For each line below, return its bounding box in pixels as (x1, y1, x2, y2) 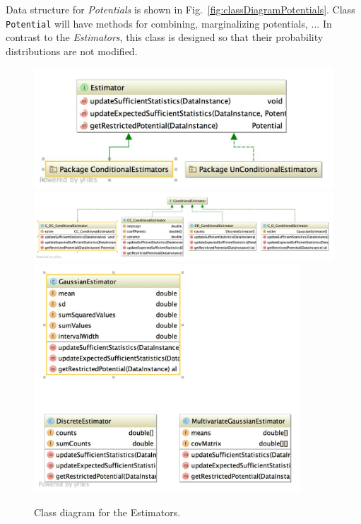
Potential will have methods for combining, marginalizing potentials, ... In (6, 16, 332, 30)
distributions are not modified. (6, 43, 138, 58)
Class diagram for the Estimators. (34, 504, 181, 519)
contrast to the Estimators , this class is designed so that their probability (6, 30, 324, 45)
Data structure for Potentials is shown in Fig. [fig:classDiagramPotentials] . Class (6, 2, 355, 16)
